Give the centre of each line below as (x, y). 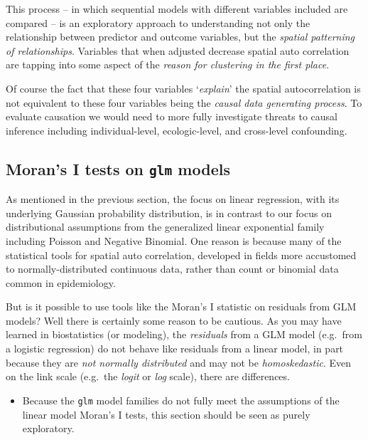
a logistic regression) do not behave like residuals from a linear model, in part (175, 349)
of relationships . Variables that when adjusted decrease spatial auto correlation (178, 50)
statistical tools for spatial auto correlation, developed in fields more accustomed (181, 255)
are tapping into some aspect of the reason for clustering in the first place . (168, 64)
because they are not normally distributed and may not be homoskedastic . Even (178, 362)
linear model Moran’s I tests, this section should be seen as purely (166, 414)
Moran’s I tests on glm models (118, 168)
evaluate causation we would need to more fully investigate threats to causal (172, 116)
